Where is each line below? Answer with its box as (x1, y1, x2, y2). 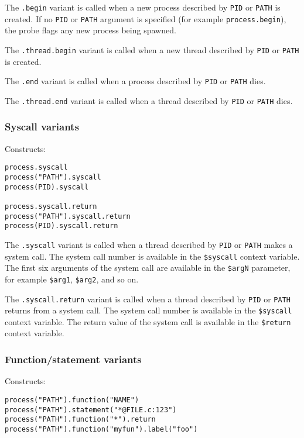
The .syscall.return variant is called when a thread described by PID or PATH (5, 292, 291, 305)
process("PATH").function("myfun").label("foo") (5, 425, 198, 433)
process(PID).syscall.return (5, 222, 118, 230)
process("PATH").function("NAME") (5, 395, 139, 404)
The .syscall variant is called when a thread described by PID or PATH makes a (5, 238, 293, 250)
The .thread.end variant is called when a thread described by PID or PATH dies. (5, 94, 293, 106)
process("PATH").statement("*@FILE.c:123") (5, 405, 177, 414)
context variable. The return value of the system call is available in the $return (5, 315, 291, 327)
